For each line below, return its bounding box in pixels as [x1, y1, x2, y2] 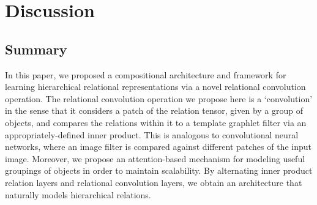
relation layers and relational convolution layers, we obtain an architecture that [5, 176, 302, 188]
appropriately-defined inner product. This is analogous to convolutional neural [5, 128, 299, 141]
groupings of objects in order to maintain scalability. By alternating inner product [5, 164, 313, 177]
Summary [5, 39, 67, 58]
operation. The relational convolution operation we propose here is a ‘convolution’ [5, 92, 313, 105]
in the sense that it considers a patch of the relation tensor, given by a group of [5, 104, 304, 117]
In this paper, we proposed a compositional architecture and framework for [5, 68, 286, 81]
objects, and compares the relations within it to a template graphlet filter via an [5, 116, 307, 129]
